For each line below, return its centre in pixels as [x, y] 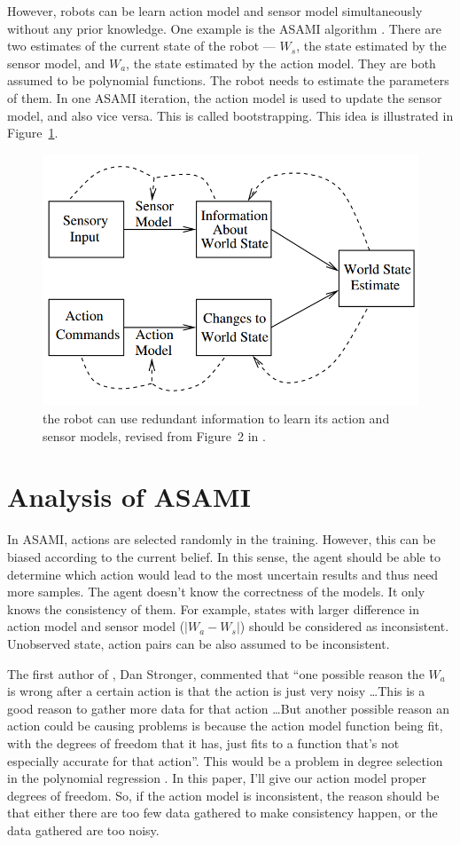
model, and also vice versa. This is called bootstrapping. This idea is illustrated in [230, 115]
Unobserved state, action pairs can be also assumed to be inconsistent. [199, 643]
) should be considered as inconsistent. [344, 626]
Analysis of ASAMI [129, 497]
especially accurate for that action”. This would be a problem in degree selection [225, 760]
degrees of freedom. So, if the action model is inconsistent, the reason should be [223, 795]
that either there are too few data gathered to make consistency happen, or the [222, 813]
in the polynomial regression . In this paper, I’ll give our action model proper [217, 778]
